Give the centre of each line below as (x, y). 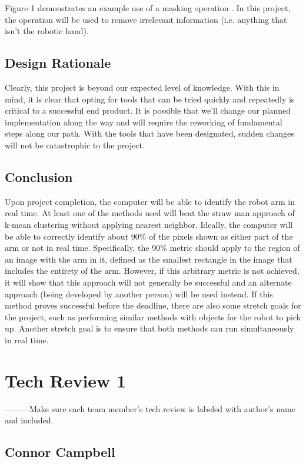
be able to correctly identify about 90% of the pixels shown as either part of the (149, 236)
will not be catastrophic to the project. (75, 145)
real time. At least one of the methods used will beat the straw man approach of (150, 213)
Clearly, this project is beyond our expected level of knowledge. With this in (142, 87)
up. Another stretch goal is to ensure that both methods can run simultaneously (149, 328)
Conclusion (39, 176)
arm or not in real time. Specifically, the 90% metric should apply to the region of (152, 248)
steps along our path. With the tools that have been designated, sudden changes (149, 133)
